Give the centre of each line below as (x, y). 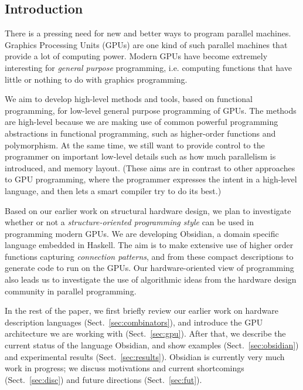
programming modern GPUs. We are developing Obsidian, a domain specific (142, 233)
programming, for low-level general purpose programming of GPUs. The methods (151, 110)
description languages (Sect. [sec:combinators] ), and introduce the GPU (134, 322)
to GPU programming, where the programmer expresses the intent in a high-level (151, 179)
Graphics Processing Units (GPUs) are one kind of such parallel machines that (146, 44)
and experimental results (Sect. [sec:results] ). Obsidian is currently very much (145, 356)
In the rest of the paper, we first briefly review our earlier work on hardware (142, 311)
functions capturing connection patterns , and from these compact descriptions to (149, 256)
